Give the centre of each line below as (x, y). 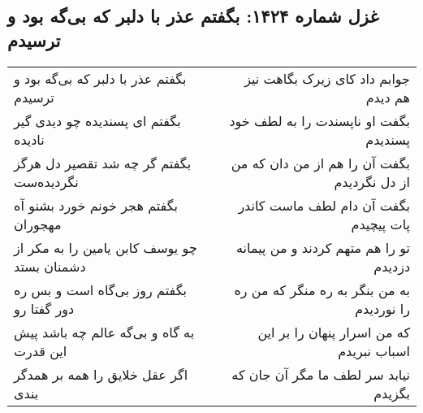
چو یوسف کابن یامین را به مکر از (106, 247)
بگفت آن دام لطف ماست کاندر (324, 205)
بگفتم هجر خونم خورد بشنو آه (96, 205)
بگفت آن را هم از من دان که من (320, 163)
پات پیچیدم (380, 224)
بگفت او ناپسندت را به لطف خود (319, 120)
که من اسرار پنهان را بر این (334, 332)
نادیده (29, 139)
